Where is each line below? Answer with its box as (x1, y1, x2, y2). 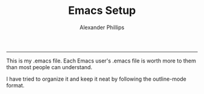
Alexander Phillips (80, 24, 124, 31)
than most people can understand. (6, 63, 93, 70)
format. (6, 81, 25, 89)
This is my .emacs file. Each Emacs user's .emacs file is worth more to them (6, 57, 196, 64)
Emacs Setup (68, 4, 136, 18)
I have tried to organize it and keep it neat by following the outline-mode (6, 75, 187, 82)
